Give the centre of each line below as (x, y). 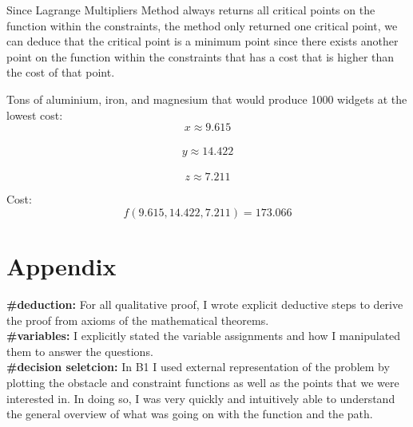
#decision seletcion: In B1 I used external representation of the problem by (198, 367)
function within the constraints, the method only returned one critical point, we (202, 25)
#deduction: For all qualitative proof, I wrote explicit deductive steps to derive (205, 304)
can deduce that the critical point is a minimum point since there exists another (203, 41)
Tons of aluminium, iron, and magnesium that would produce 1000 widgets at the (207, 99)
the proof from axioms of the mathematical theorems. (138, 320)
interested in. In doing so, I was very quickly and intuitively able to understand (201, 398)
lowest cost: (35, 115)
